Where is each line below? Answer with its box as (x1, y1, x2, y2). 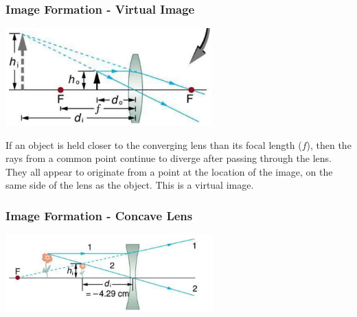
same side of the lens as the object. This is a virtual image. (5, 178, 254, 192)
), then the (306, 137, 352, 152)
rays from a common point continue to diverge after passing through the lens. (5, 151, 332, 165)
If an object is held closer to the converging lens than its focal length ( (5, 137, 302, 152)
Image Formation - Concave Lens (5, 207, 193, 224)
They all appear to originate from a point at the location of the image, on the (5, 164, 333, 178)
